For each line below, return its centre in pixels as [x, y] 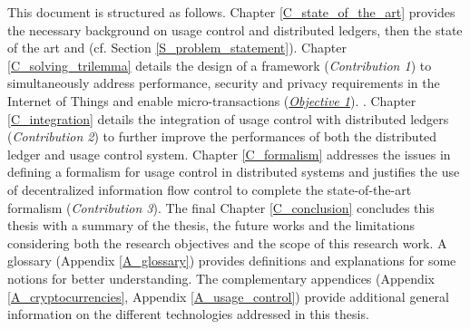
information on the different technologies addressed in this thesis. [188, 314]
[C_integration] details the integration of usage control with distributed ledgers [228, 118]
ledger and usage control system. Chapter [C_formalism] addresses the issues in [229, 154]
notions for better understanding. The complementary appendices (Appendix [221, 278]
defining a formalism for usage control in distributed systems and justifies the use [234, 172]
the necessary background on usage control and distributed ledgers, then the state [235, 29]
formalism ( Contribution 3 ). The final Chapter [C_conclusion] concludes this [221, 207]
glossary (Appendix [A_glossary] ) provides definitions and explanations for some [232, 261]
